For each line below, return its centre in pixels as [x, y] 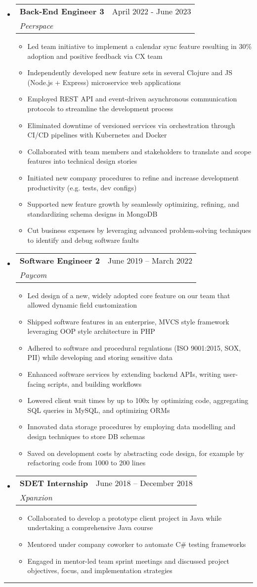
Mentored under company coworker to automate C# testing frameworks [137, 544]
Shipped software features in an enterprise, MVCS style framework [128, 321]
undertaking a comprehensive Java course [90, 527]
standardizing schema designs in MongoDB [92, 213]
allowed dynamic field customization [82, 305]
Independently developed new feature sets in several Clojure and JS [130, 72]
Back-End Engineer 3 [62, 11]
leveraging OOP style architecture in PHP [91, 331]
